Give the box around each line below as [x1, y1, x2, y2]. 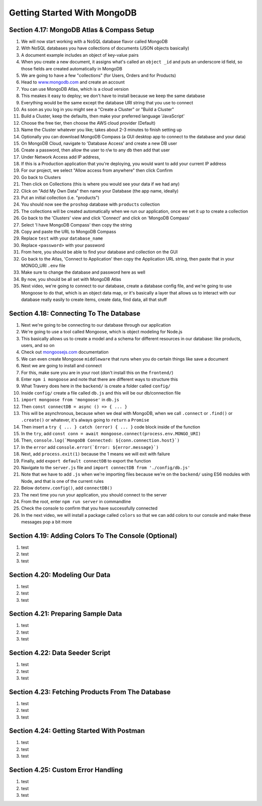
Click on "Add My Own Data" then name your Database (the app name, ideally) [21, 188, 179, 194]
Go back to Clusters [21, 174, 61, 180]
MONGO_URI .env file [21, 263, 65, 268]
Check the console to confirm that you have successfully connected [21, 505, 158, 511]
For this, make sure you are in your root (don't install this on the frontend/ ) [21, 369, 174, 376]
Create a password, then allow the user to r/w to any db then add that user [21, 147, 170, 153]
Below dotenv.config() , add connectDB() [21, 485, 113, 491]
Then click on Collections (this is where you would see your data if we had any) [21, 181, 180, 187]
